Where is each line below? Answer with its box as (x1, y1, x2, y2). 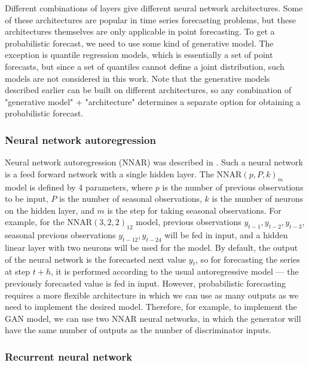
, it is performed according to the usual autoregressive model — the (51, 265, 299, 278)
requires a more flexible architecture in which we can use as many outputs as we (5, 288, 299, 301)
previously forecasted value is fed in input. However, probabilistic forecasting (5, 276, 286, 289)
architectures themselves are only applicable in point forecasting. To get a (5, 25, 275, 38)
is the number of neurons (212, 192, 304, 205)
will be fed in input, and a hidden (164, 229, 288, 241)
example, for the (5, 216, 65, 228)
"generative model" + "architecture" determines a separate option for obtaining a (5, 95, 301, 107)
